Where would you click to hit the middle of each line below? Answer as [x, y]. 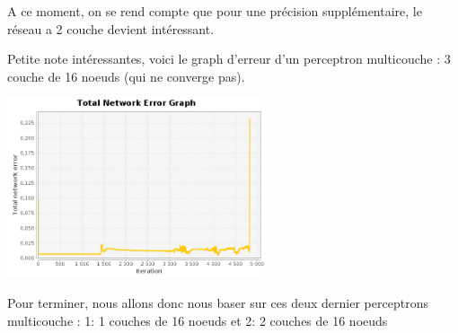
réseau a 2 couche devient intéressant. [111, 28]
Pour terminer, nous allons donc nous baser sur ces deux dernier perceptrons [218, 302]
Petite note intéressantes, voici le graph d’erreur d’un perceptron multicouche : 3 [229, 59]
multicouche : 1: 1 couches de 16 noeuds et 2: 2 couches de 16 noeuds [198, 320]
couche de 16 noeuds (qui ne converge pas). [126, 76]
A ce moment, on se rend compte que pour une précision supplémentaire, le [215, 11]
